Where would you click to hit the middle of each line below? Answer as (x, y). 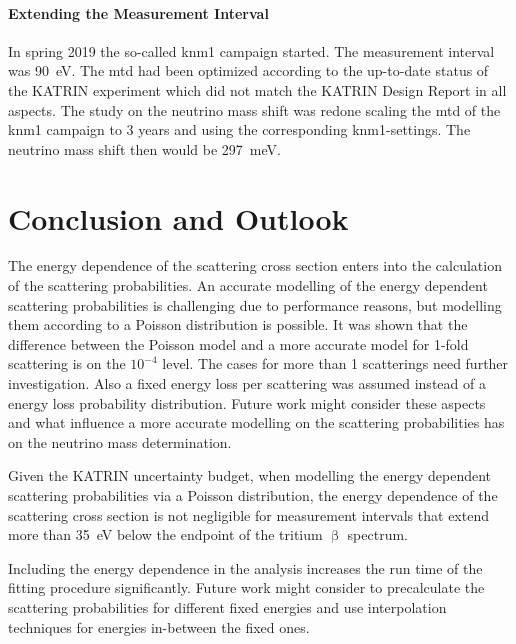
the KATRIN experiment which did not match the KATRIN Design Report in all (257, 89)
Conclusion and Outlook (178, 217)
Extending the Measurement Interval (138, 12)
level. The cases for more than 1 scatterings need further (335, 363)
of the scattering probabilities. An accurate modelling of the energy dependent (248, 285)
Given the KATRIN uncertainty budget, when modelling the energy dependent (250, 475)
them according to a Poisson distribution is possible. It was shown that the (238, 324)
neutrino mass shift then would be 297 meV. (144, 148)
